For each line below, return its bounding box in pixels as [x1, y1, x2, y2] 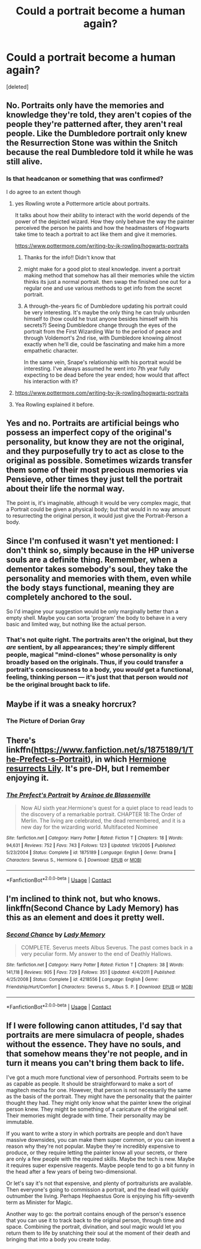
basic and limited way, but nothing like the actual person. [6, 621, 147, 628]
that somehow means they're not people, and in [6, 1048, 188, 1059]
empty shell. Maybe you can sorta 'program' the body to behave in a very [6, 614, 187, 622]
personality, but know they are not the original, [6, 437, 184, 447]
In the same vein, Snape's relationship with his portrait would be [23, 358, 182, 366]
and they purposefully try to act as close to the [6, 446, 184, 456]
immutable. [6, 1118, 34, 1126]
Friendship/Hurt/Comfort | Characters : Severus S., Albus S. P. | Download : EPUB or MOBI [6, 984, 193, 990]
